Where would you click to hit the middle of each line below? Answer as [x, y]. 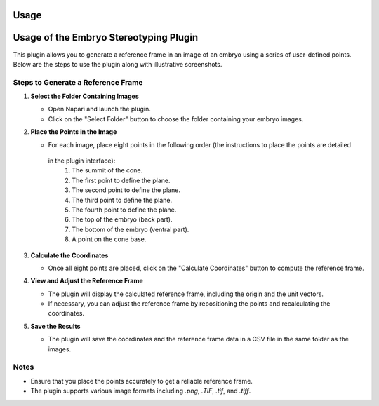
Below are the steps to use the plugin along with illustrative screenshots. [118, 64]
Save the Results [55, 326]
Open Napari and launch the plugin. [99, 109]
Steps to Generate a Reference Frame [78, 82]
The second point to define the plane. [126, 190]
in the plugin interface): [82, 161]
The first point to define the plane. [121, 180]
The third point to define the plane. [122, 200]
